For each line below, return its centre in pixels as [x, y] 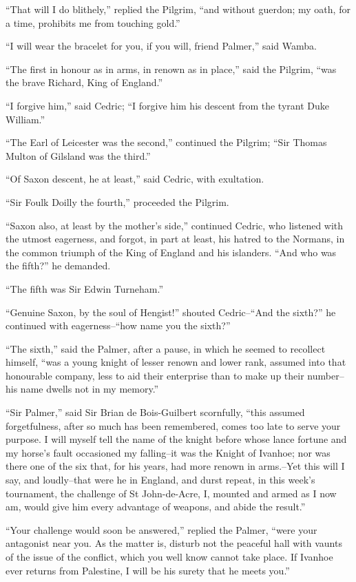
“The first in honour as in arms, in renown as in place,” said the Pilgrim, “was [171, 69]
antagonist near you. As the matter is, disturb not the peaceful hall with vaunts [174, 543]
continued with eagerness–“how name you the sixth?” [118, 325]
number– [326, 375]
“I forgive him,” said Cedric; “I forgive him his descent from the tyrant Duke [167, 105]
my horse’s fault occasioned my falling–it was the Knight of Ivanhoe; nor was [168, 452]
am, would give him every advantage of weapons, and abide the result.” [156, 507]
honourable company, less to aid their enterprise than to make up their [155, 375]
